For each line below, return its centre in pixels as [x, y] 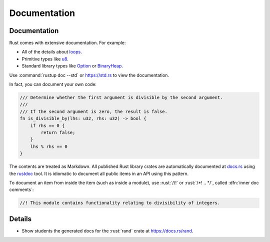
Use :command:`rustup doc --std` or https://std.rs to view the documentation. [89, 75]
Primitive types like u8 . [45, 59]
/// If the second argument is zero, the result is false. [93, 111]
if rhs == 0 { [47, 125]
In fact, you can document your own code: [53, 84]
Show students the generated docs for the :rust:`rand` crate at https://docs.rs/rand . [107, 230]
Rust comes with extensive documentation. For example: [67, 43]
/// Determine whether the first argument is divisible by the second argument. [121, 97]
